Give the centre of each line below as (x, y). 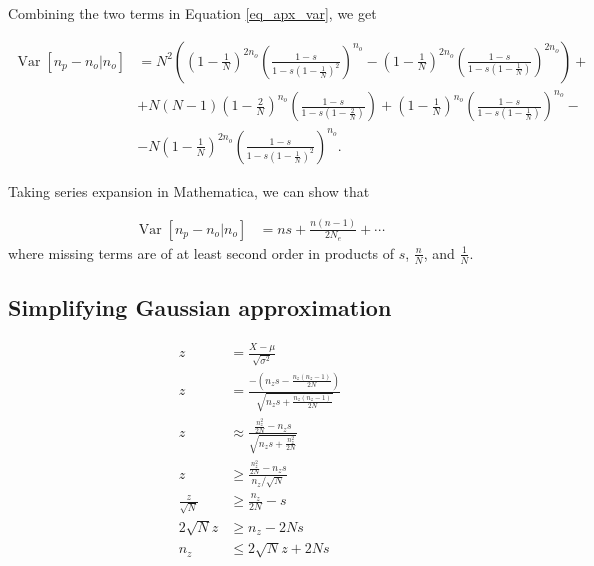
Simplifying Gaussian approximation (200, 307)
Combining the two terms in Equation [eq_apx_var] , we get (192, 13)
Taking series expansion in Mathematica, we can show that (189, 190)
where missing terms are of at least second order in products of (201, 252)
